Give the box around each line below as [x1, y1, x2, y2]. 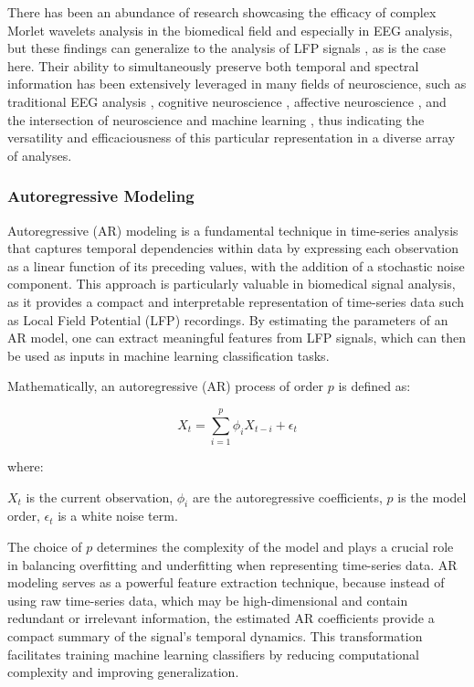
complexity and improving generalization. [7, 662, 239, 682]
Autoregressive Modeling [7, 185, 195, 207]
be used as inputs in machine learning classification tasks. [7, 345, 330, 365]
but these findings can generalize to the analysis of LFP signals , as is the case [7, 38, 446, 58]
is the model [397, 487, 467, 506]
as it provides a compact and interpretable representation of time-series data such [7, 291, 464, 311]
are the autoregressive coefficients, [192, 487, 383, 506]
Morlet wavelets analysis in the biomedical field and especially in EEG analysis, [7, 20, 453, 39]
